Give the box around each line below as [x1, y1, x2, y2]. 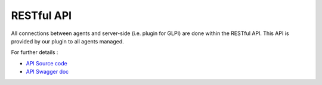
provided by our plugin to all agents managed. [11, 37, 125, 45]
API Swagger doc [26, 68, 69, 75]
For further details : [11, 49, 58, 56]
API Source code [26, 59, 68, 67]
